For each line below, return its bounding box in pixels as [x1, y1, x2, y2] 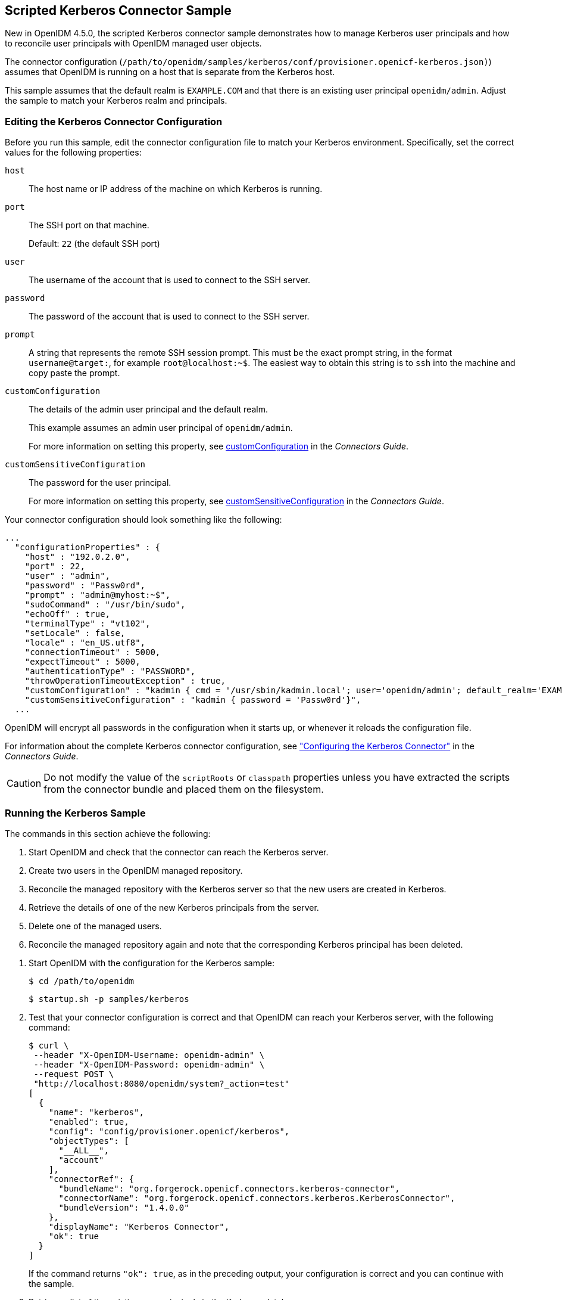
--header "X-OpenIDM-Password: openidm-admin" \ [33, 1059, 265, 1069]
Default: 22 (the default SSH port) [29, 238, 160, 249]
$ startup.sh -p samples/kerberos [29, 994, 189, 1004]
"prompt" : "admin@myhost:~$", [24, 590, 171, 600]
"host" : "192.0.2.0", [24, 552, 130, 562]
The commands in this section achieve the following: [5, 828, 211, 839]
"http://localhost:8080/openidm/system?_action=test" [33, 1078, 290, 1088]
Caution [7, 777, 42, 790]
